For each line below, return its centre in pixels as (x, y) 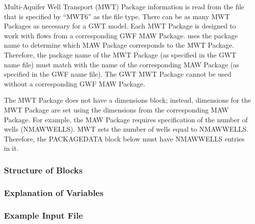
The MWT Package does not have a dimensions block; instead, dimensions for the (127, 100)
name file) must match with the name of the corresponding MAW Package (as (122, 64)
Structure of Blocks (43, 170)
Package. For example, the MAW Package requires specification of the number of (126, 119)
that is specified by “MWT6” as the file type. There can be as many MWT (117, 16)
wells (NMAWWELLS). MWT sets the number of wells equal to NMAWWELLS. (126, 129)
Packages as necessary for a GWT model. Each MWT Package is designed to (120, 26)
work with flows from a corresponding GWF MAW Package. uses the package (121, 35)
